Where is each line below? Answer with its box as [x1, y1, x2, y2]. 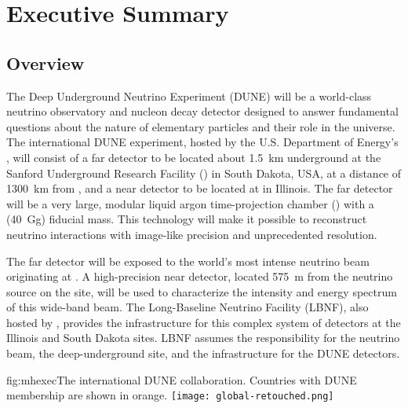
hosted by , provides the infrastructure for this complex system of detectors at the [6, 314, 401, 330]
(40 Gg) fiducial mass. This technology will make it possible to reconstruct [6, 211, 367, 227]
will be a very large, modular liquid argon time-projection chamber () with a [6, 195, 374, 211]
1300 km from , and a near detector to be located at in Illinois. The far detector [6, 180, 393, 197]
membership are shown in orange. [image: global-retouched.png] [6, 387, 334, 403]
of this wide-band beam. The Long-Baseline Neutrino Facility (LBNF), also [6, 299, 369, 315]
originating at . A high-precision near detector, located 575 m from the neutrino [6, 268, 393, 285]
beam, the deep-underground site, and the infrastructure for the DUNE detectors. [6, 345, 400, 362]
